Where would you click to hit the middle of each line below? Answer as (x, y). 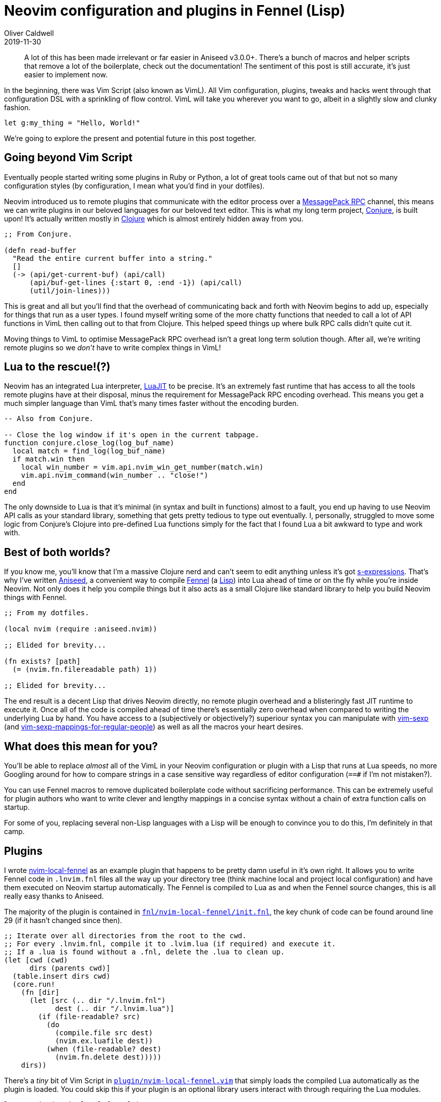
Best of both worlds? (57, 552)
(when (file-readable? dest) (104, 1049)
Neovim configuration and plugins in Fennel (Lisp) (175, 11)
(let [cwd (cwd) (36, 960)
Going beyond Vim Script (68, 158)
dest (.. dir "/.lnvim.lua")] (115, 1008)
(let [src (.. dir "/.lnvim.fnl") (98, 1000)
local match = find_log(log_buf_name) (89, 451)
